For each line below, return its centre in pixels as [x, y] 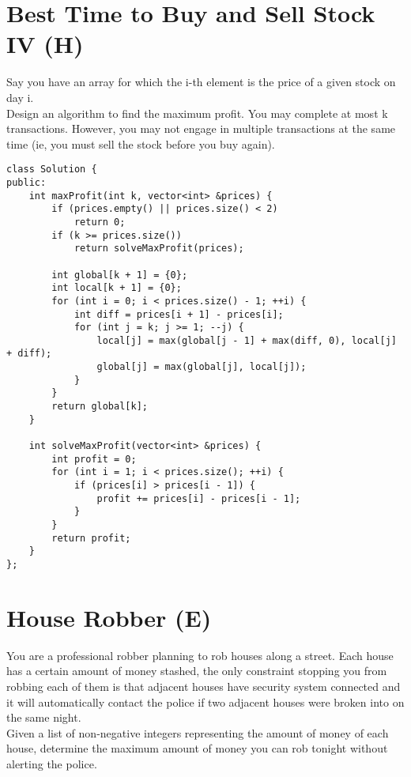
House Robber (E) [109, 617]
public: [26, 182]
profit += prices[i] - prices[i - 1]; [199, 498]
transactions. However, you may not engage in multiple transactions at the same [201, 128]
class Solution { [52, 170]
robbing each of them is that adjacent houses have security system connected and [204, 686]
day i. [20, 97]
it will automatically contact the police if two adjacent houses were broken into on [205, 702]
